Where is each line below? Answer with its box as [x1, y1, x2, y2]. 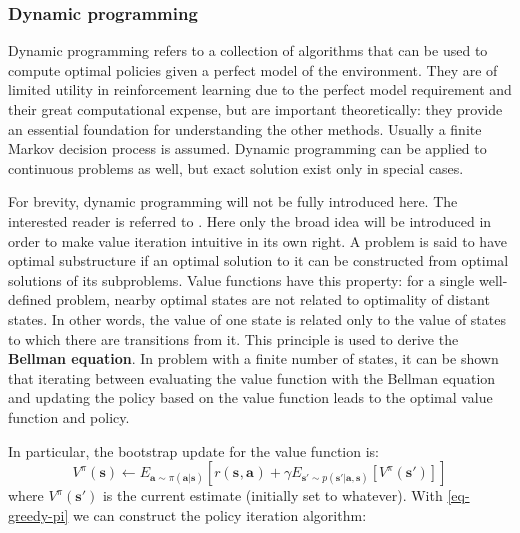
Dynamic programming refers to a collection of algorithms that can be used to [8, 40, 488, 61]
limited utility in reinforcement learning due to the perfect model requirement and [8, 79, 512, 100]
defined [8, 289, 52, 310]
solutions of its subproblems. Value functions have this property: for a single [8, 269, 475, 290]
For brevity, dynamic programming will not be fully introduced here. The [8, 191, 458, 212]
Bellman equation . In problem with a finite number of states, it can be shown [8, 348, 499, 369]
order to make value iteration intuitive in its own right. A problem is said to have [8, 230, 507, 251]
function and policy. [8, 406, 130, 427]
